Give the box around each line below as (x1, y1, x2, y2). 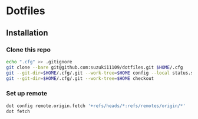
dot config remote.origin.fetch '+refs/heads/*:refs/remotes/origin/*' (6, 102, 186, 109)
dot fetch (6, 108, 31, 114)
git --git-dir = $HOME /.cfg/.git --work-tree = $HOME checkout (6, 75, 154, 81)
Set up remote (6, 89, 48, 98)
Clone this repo (6, 46, 51, 54)
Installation (6, 28, 48, 38)
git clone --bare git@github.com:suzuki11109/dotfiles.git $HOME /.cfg (6, 64, 183, 70)
